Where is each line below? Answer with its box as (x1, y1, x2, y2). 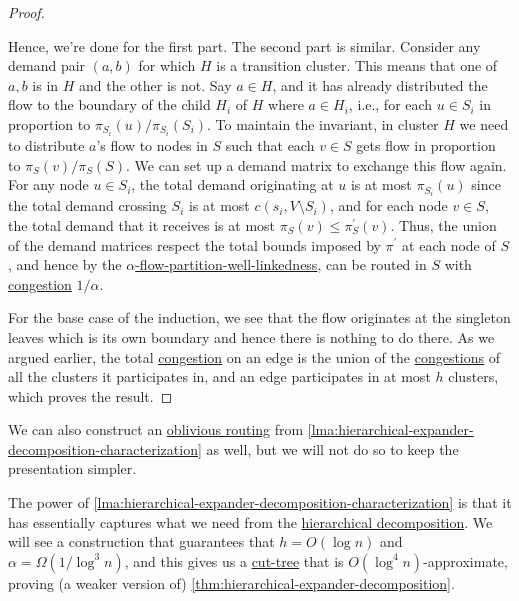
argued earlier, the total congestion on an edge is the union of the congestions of (8, 346, 500, 367)
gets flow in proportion (356, 135, 496, 156)
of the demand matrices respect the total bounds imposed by (8, 234, 381, 255)
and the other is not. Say (79, 74, 232, 95)
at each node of (402, 234, 496, 255)
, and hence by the (8, 254, 122, 275)
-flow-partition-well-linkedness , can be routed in (135, 254, 427, 275)
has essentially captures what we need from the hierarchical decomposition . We (8, 511, 493, 532)
